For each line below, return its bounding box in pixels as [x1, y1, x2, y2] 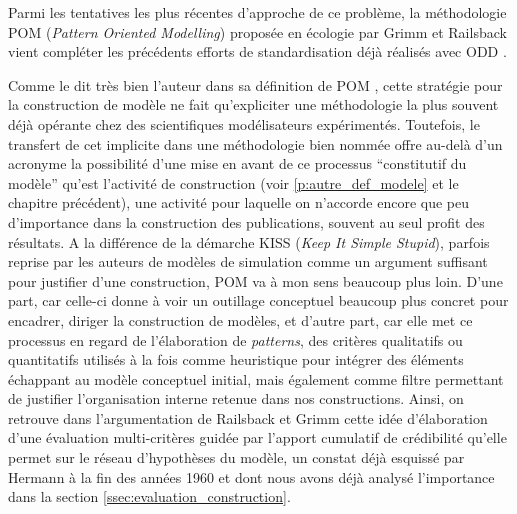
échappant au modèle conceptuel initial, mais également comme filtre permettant [8, 368, 504, 389]
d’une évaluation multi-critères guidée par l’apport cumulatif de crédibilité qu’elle [8, 427, 507, 448]
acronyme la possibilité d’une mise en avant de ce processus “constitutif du [8, 153, 467, 174]
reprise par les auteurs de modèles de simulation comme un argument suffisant [8, 251, 488, 272]
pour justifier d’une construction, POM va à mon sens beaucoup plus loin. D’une [8, 270, 503, 291]
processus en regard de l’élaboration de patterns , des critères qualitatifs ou [8, 329, 463, 350]
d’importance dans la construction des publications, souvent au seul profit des [8, 211, 485, 232]
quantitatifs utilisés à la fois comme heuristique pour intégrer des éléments [8, 349, 464, 370]
